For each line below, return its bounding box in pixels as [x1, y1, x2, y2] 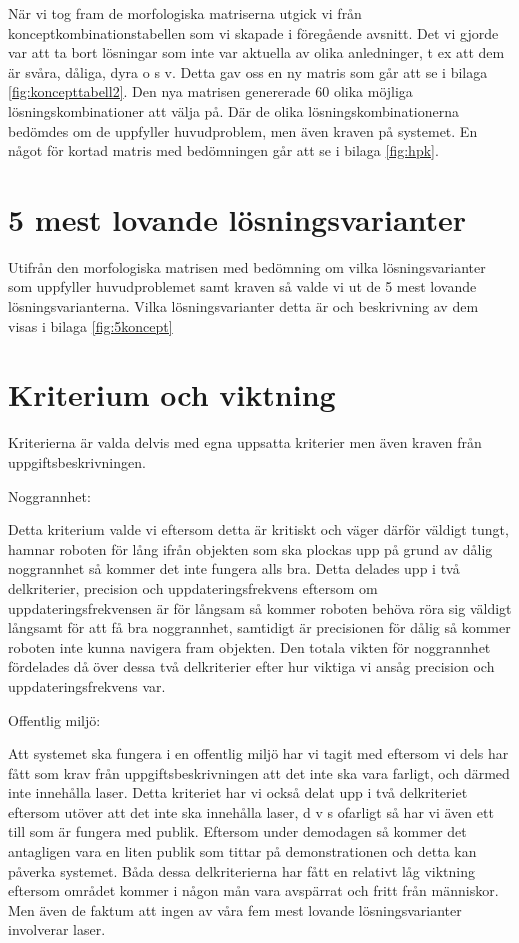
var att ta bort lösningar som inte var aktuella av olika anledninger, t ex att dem [8, 42, 505, 63]
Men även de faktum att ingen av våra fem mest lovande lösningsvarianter [8, 899, 462, 920]
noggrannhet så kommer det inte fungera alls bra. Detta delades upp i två [8, 558, 460, 579]
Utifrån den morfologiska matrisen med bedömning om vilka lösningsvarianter [8, 256, 486, 277]
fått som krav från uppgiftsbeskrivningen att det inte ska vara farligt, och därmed [8, 762, 510, 783]
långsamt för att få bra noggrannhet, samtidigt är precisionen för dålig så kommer [8, 617, 511, 638]
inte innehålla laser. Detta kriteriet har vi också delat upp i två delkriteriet [8, 782, 468, 803]
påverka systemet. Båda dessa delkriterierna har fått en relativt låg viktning [8, 860, 476, 881]
